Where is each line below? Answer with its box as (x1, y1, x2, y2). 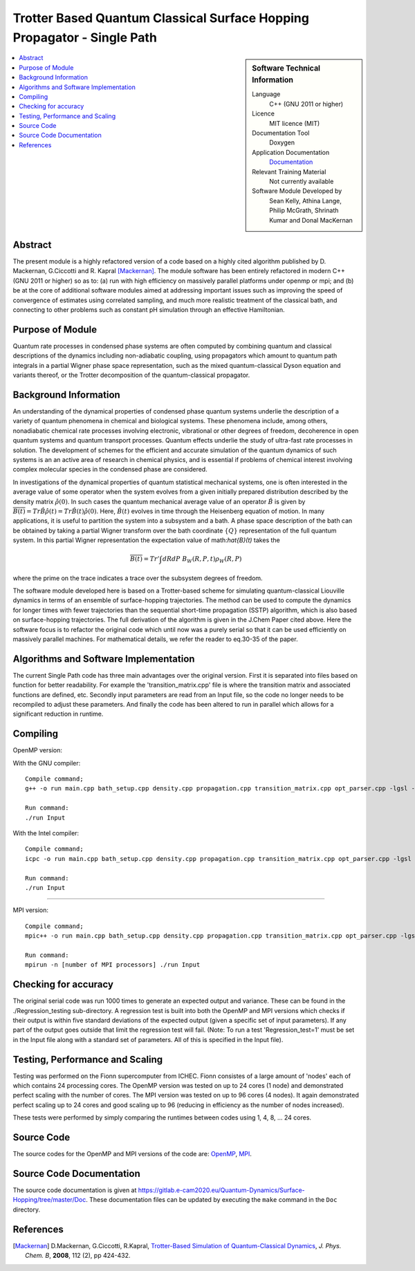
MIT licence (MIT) (269, 119, 320, 127)
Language (252, 90, 281, 98)
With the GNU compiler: (12, 759, 81, 767)
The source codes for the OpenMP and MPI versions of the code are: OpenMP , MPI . (12, 1150, 252, 1158)
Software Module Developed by (252, 187, 342, 195)
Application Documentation (252, 148, 330, 156)
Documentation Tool (252, 129, 310, 138)
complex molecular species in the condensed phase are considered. (12, 465, 207, 474)
